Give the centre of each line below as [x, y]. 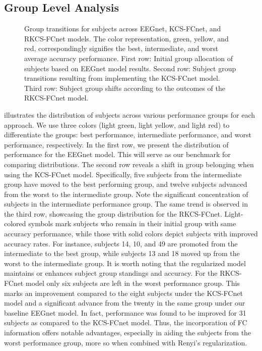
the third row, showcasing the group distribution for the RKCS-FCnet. [113, 213]
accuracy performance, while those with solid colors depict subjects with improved [131, 234]
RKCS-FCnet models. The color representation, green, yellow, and [126, 38]
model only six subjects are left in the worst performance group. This [133, 283]
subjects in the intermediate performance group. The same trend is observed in [126, 204]
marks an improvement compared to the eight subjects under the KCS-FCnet [123, 293]
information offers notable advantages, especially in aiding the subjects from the [128, 333]
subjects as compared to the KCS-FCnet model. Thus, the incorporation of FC [126, 322]
